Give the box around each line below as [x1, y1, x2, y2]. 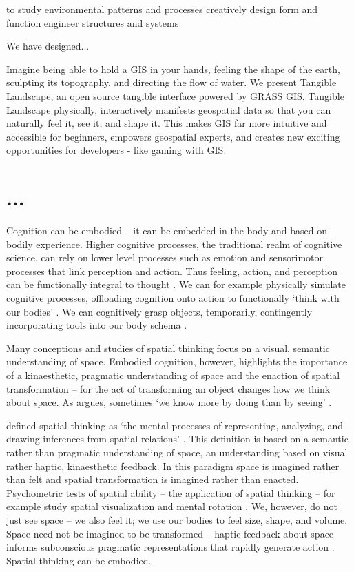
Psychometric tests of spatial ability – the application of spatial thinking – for [6, 485, 335, 500]
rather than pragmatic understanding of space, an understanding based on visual [6, 445, 348, 459]
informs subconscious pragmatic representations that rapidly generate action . [6, 540, 335, 554]
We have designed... [6, 39, 90, 53]
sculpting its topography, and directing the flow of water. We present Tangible [6, 75, 337, 90]
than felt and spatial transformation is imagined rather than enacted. [6, 472, 299, 487]
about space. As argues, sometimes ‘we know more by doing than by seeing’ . [6, 395, 332, 409]
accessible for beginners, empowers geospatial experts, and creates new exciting [6, 129, 340, 143]
